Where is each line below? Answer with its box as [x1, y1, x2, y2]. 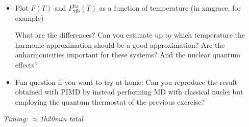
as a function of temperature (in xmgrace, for [99, 3, 241, 13]
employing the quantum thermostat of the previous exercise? [15, 96, 205, 107]
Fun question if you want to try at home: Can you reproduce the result [15, 76, 238, 87]
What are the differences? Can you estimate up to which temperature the [15, 29, 245, 40]
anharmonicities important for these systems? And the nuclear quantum [15, 49, 240, 60]
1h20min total [40, 113, 83, 124]
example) [15, 12, 44, 23]
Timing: [3, 113, 28, 124]
